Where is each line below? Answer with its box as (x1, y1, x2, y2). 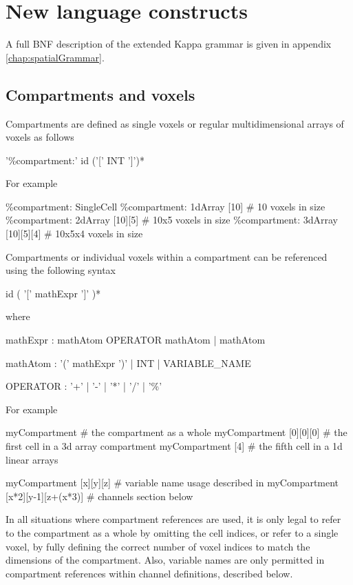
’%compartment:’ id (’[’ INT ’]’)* (6, 152, 145, 167)
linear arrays (6, 452, 58, 466)
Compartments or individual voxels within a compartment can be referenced (6, 249, 328, 264)
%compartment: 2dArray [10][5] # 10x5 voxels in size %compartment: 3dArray (6, 212, 338, 227)
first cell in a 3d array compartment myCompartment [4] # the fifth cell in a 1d (6, 439, 343, 453)
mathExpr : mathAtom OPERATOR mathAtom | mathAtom (6, 333, 266, 347)
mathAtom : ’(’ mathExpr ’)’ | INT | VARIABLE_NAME (6, 355, 251, 370)
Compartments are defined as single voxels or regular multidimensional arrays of (6, 116, 344, 130)
